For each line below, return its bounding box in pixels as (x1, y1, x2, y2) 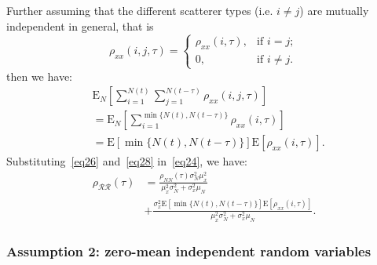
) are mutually (299, 2, 369, 18)
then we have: (6, 67, 72, 84)
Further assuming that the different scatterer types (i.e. (6, 2, 273, 18)
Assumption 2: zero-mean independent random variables (6, 241, 372, 261)
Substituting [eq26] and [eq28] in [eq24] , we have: (6, 153, 248, 169)
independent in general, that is (6, 17, 154, 34)
